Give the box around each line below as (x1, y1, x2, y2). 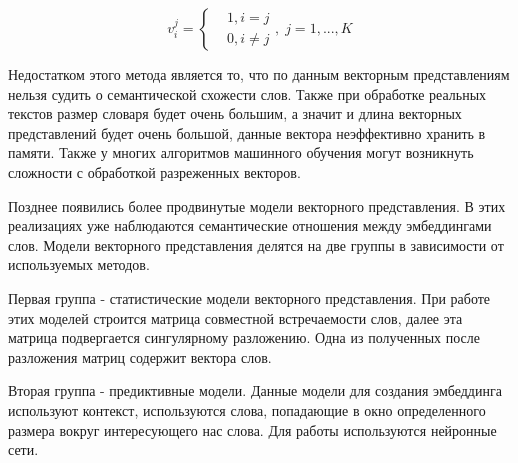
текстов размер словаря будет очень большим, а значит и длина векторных (8, 103, 462, 124)
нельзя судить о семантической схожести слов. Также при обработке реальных (8, 83, 487, 104)
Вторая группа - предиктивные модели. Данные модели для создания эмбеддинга (8, 380, 502, 401)
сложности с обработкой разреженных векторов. (8, 161, 301, 182)
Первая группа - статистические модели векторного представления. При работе (8, 287, 491, 308)
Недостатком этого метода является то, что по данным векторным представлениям (8, 64, 510, 84)
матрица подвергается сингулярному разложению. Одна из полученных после (8, 327, 481, 348)
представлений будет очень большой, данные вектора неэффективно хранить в (8, 122, 486, 143)
